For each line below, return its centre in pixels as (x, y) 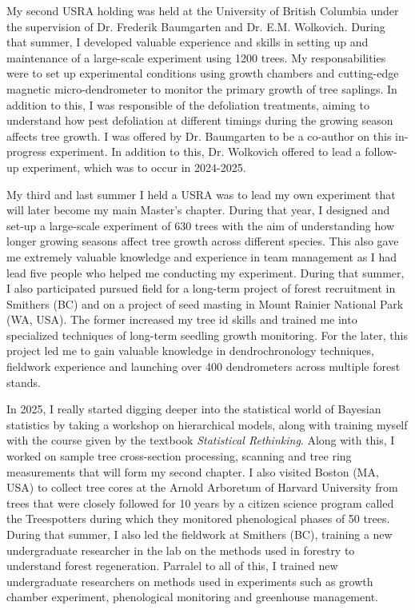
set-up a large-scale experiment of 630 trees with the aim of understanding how (200, 225)
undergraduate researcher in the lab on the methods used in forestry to (181, 550)
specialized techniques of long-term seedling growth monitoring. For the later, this (207, 335)
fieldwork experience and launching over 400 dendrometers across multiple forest (204, 367)
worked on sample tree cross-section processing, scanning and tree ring (179, 456)
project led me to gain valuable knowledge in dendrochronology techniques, (190, 351)
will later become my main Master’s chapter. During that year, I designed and (198, 210)
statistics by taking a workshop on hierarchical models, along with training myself (207, 424)
